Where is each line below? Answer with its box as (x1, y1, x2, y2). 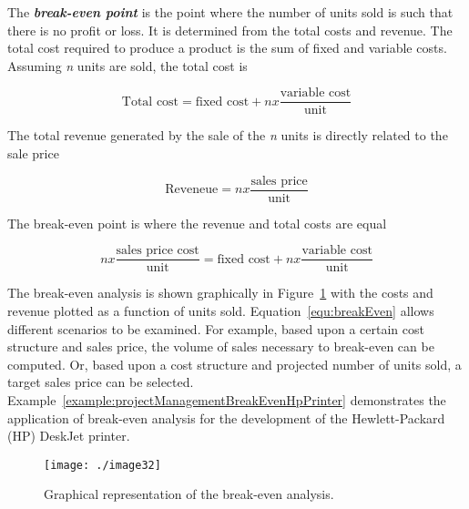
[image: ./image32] (44, 458, 161, 472)
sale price (7, 144, 59, 163)
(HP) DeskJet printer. (7, 426, 130, 445)
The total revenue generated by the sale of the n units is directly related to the (7, 126, 448, 145)
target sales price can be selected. (7, 372, 194, 392)
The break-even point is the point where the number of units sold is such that (7, 3, 454, 21)
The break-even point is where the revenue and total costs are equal (7, 213, 387, 232)
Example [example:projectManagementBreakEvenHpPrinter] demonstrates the (7, 390, 446, 409)
